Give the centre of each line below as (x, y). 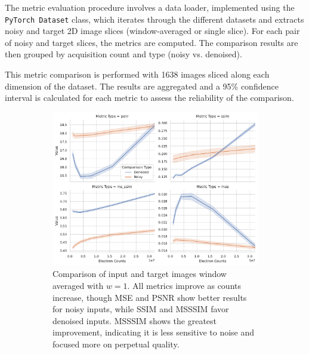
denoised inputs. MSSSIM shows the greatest (135, 320)
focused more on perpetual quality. (116, 344)
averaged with (78, 285)
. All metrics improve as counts (184, 285)
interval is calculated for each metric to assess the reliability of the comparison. (149, 98)
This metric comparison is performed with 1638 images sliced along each (137, 74)
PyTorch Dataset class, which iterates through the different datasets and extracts (154, 19)
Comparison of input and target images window (140, 274)
